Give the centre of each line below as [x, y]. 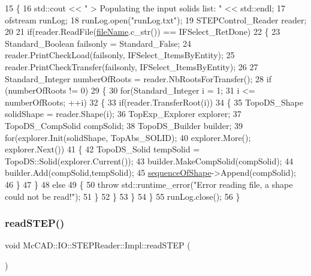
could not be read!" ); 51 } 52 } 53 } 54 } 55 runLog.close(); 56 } [123, 196]
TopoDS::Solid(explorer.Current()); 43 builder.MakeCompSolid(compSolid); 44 [149, 160]
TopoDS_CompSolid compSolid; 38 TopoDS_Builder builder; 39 [124, 125]
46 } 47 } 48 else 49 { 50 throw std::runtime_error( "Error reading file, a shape [149, 184]
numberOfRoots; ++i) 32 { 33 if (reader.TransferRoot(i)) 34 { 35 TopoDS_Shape [154, 102]
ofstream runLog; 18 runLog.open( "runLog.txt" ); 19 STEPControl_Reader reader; [156, 19]
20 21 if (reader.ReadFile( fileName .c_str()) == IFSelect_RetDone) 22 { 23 [143, 31]
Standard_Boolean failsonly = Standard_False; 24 [98, 43]
